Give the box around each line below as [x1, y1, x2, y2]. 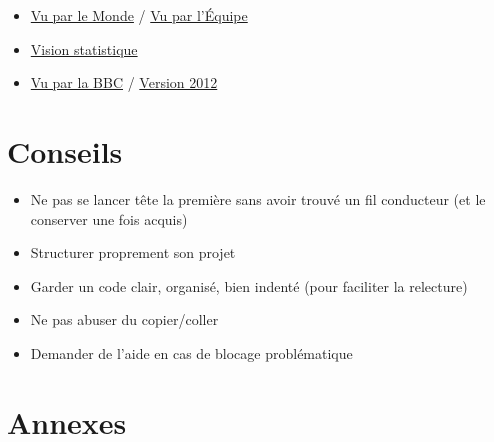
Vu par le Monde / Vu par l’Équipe [30, 5, 248, 25]
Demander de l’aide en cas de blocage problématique [30, 342, 353, 363]
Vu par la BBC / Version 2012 [30, 72, 218, 93]
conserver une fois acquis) [30, 208, 188, 229]
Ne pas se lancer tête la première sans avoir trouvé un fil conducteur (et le [30, 188, 486, 209]
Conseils [7, 130, 123, 171]
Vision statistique [30, 38, 138, 59]
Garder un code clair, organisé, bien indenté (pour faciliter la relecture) [30, 275, 468, 296]
